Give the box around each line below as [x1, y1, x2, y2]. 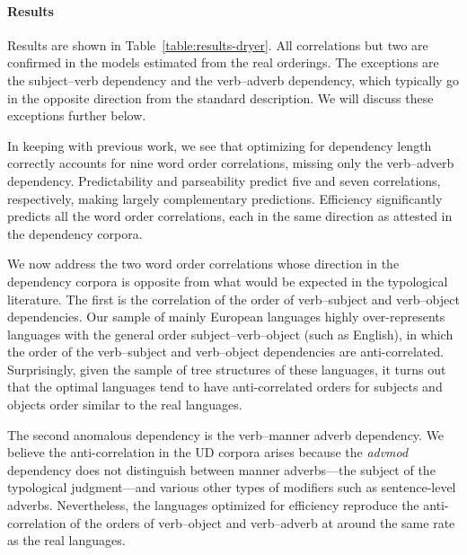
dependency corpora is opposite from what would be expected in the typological [7, 271, 448, 290]
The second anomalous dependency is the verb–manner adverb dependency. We [7, 425, 445, 444]
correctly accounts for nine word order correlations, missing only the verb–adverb [7, 154, 454, 172]
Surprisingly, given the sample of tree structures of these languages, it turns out [7, 359, 446, 378]
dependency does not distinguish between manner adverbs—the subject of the [7, 460, 436, 479]
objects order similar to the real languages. [7, 395, 242, 414]
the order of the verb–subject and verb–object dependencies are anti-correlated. [7, 342, 445, 361]
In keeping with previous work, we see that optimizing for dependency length [7, 136, 432, 154]
